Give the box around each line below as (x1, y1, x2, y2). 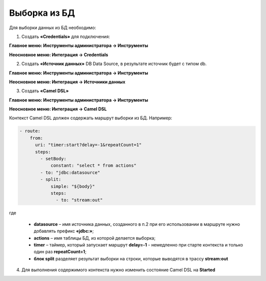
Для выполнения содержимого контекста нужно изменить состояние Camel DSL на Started (21, 267, 215, 273)
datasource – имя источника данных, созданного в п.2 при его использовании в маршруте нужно (33, 221, 240, 227)
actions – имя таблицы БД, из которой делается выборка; (33, 235, 156, 241)
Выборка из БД (9, 7, 75, 18)
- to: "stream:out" (56, 197, 103, 203)
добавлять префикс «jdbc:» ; (33, 228, 94, 234)
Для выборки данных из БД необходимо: (9, 25, 96, 31)
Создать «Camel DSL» (21, 88, 69, 94)
